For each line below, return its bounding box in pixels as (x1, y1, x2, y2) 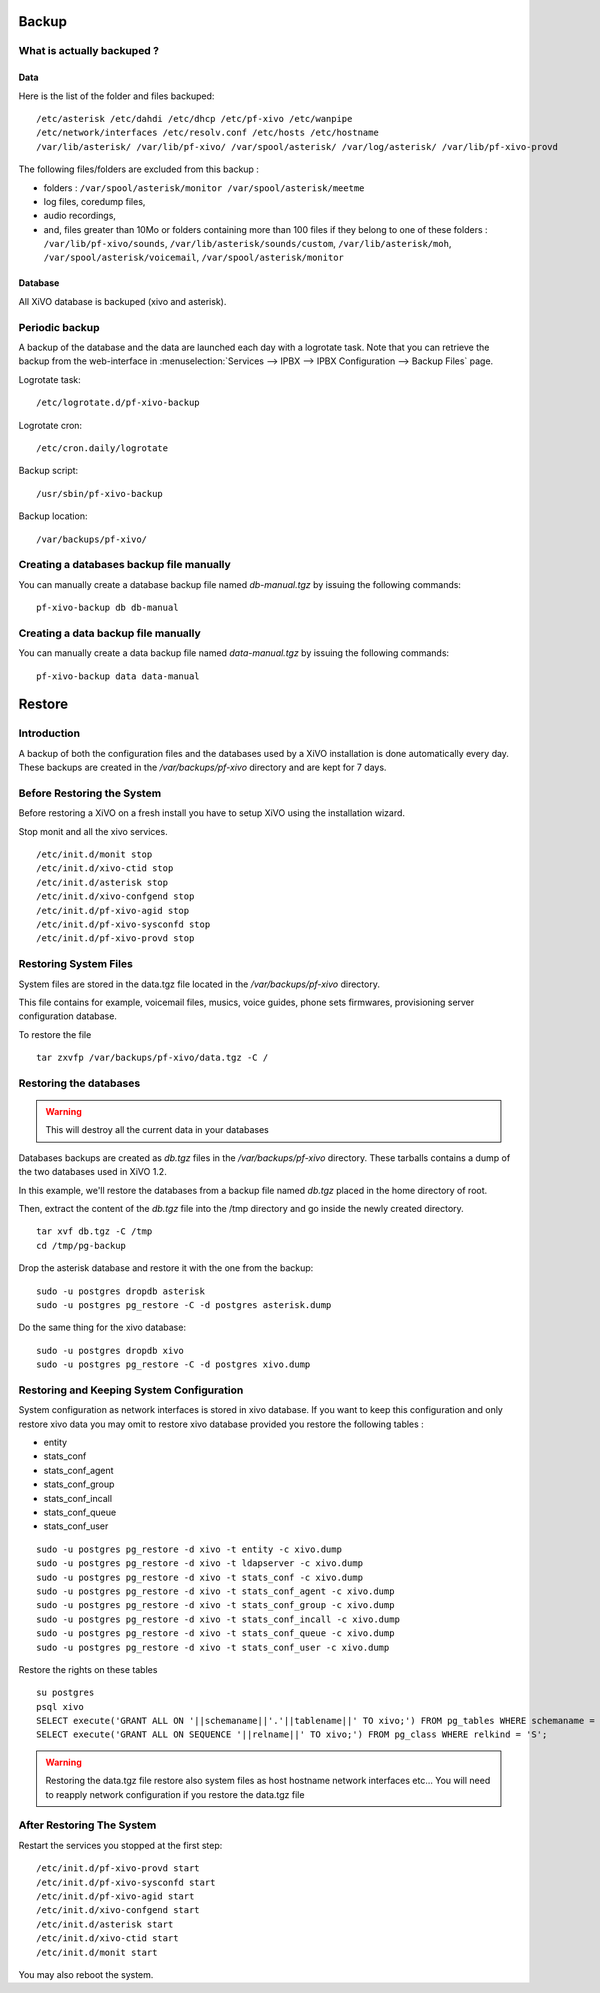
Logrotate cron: (18, 419, 83, 431)
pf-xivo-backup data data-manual (36, 670, 200, 682)
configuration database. (18, 1010, 117, 1022)
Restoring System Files (18, 957, 134, 971)
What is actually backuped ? (18, 44, 160, 58)
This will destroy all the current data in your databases (45, 1124, 269, 1136)
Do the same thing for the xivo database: (18, 1321, 187, 1334)
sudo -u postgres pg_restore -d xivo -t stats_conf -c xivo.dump (36, 1571, 364, 1583)
